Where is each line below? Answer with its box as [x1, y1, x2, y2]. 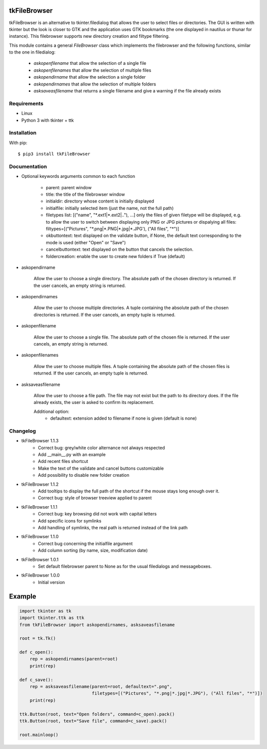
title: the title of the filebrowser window [46, 192, 125, 198]
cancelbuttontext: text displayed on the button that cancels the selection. [46, 246, 194, 253]
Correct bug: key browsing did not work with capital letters [38, 511, 157, 517]
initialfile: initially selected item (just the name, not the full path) [46, 205, 174, 211]
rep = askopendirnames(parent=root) [29, 656, 118, 662]
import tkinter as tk [19, 608, 72, 614]
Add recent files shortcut [38, 459, 88, 464]
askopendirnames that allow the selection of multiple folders [33, 81, 157, 87]
